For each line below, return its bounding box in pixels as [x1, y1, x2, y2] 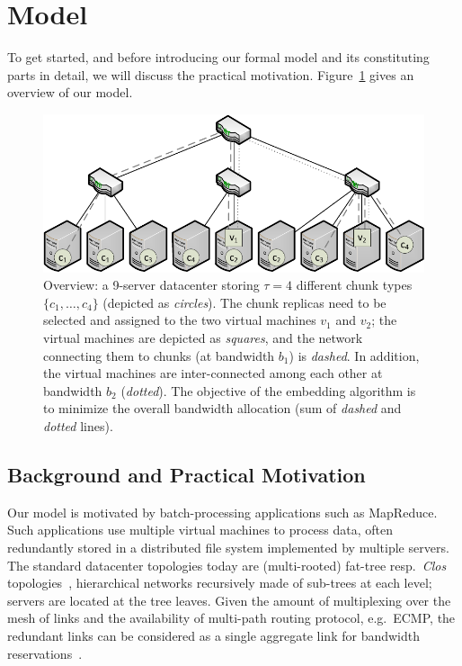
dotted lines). [43, 417, 113, 436]
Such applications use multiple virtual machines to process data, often [7, 520, 394, 539]
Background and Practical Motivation [7, 461, 366, 488]
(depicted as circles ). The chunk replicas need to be [102, 292, 386, 311]
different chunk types [296, 275, 413, 294]
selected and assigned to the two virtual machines [43, 310, 316, 329]
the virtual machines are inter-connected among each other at [43, 364, 383, 382]
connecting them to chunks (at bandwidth [43, 346, 275, 364]
